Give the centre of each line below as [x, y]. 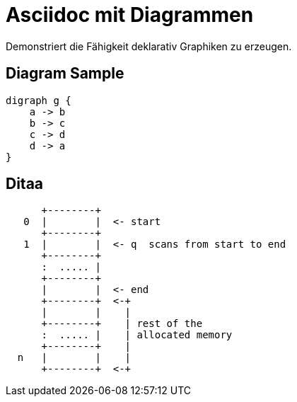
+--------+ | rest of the [122, 324]
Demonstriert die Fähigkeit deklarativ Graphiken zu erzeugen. [149, 46]
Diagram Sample [65, 74]
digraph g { [39, 100]
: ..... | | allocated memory [137, 335]
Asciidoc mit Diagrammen [130, 15]
